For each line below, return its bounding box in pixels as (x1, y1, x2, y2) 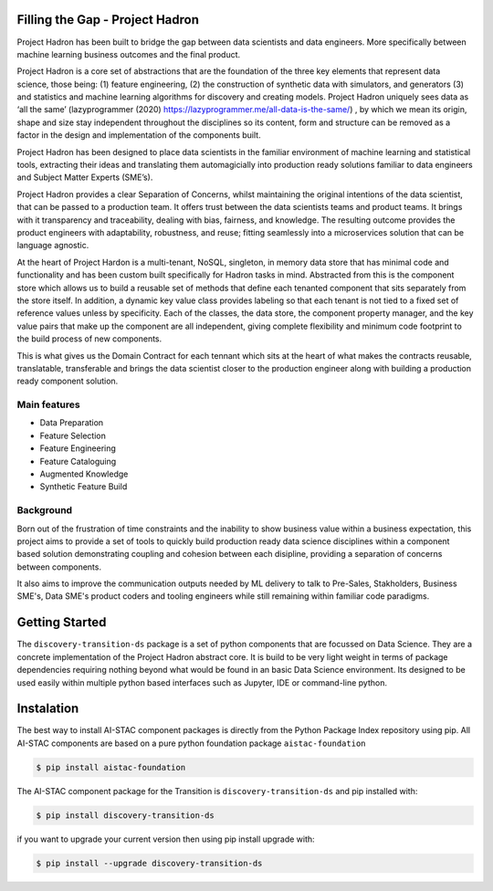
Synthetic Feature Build (39, 481, 128, 492)
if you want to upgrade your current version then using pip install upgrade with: (16, 833, 315, 844)
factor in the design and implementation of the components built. (16, 130, 261, 141)
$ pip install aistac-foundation (36, 762, 186, 772)
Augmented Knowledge (39, 468, 129, 479)
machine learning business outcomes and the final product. (16, 48, 241, 59)
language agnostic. (16, 240, 89, 251)
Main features (16, 398, 81, 411)
